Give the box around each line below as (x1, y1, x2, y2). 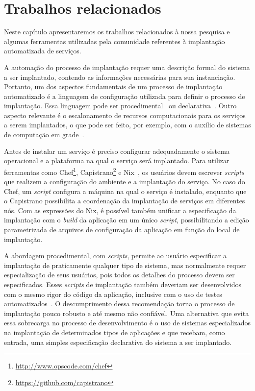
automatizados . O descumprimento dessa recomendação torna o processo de (4, 298, 235, 309)
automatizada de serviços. (4, 46, 81, 56)
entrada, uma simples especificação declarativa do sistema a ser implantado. (4, 337, 232, 347)
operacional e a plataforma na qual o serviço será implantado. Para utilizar (4, 155, 229, 166)
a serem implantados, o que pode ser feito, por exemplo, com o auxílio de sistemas (4, 120, 251, 130)
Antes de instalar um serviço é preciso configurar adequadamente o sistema (4, 146, 229, 156)
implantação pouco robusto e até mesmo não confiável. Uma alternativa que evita (4, 308, 249, 318)
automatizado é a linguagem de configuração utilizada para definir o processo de (4, 91, 245, 101)
